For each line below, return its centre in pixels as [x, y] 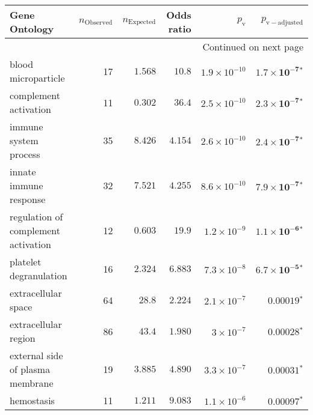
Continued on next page [253, 47]
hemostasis [32, 400]
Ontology [32, 29]
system [24, 140]
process [25, 154]
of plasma [30, 369]
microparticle [37, 78]
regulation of [36, 217]
